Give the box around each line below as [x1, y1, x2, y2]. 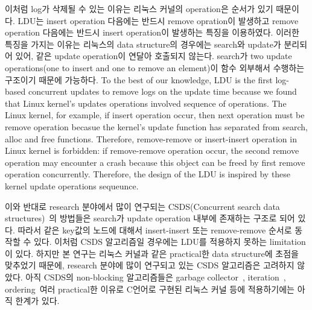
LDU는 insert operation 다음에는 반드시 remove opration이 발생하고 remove [18, 14, 299, 27]
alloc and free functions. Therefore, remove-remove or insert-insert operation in [5, 132, 297, 145]
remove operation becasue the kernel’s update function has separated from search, [5, 120, 308, 133]
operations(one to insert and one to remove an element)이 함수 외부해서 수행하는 [5, 61, 305, 74]
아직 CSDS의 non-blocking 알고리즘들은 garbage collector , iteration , [25, 271, 286, 283]
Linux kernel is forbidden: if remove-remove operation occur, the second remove [5, 144, 299, 157]
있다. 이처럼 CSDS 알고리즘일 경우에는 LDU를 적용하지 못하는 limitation [33, 235, 306, 248]
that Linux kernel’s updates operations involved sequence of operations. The [5, 96, 287, 109]
